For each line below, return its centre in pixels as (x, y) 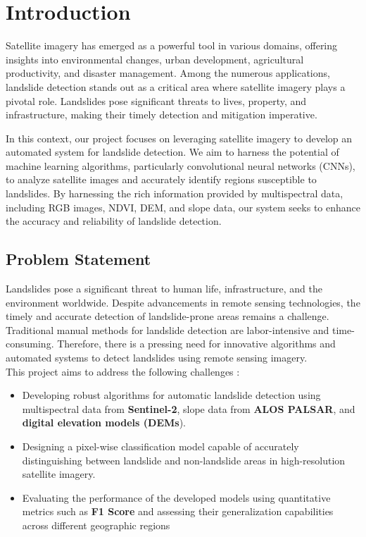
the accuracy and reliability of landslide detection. (114, 221)
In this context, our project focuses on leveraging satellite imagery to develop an (179, 138)
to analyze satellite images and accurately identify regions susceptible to (161, 179)
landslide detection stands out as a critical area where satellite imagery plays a (176, 86)
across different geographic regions (96, 525)
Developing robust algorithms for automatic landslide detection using (171, 395)
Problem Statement (78, 259)
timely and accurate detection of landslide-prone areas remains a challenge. (168, 316)
